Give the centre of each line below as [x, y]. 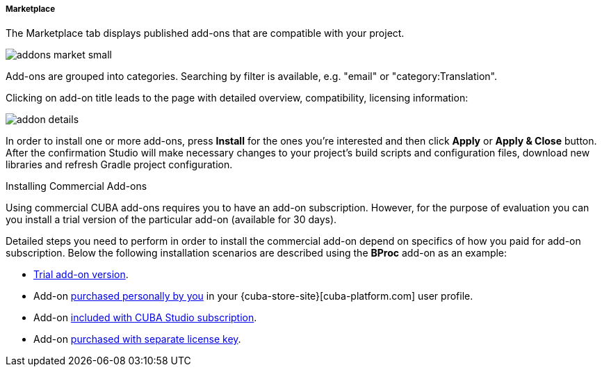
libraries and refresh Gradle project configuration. [119, 165]
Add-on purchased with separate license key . [137, 339]
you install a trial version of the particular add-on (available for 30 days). [171, 220]
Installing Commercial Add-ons [76, 186]
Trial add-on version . [81, 275]
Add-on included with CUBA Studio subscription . [145, 318]
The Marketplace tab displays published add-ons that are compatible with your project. [205, 33]
